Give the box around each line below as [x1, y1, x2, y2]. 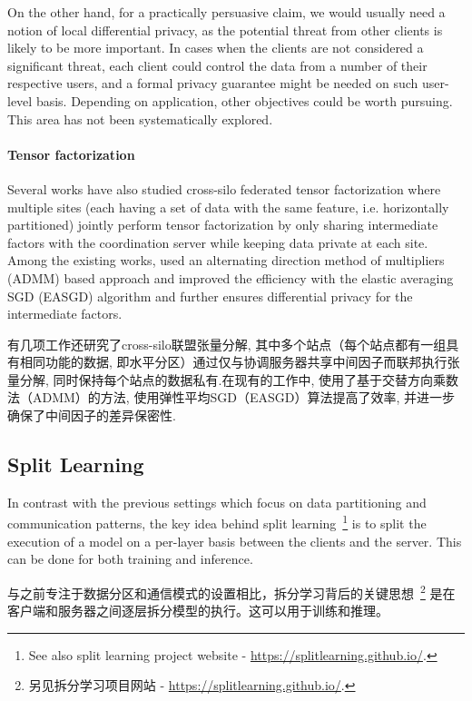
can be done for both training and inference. [7, 549, 253, 568]
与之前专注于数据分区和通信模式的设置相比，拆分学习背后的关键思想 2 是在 [7, 580, 456, 602]
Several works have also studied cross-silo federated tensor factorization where [7, 179, 441, 198]
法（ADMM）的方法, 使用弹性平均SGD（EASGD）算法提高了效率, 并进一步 [7, 388, 455, 407]
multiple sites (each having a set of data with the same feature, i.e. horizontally [7, 197, 449, 216]
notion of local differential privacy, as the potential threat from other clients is [7, 20, 443, 39]
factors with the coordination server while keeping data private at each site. [7, 232, 428, 252]
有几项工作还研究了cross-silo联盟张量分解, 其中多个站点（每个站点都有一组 [7, 334, 447, 353]
